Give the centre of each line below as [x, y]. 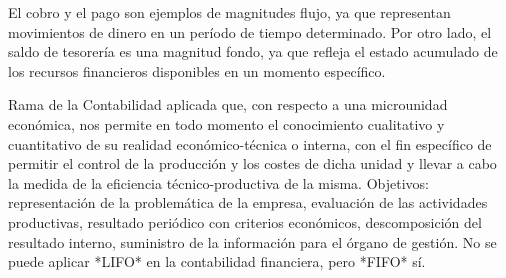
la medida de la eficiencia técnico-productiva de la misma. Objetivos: [218, 182]
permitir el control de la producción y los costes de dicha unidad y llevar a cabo [252, 163]
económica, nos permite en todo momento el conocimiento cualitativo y [226, 123]
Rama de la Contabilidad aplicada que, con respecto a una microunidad [228, 104]
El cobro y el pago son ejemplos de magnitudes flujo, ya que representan [229, 12]
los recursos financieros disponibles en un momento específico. [197, 70]
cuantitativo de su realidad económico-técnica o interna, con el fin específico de [250, 143]
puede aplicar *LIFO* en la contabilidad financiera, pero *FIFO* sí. [217, 261]
